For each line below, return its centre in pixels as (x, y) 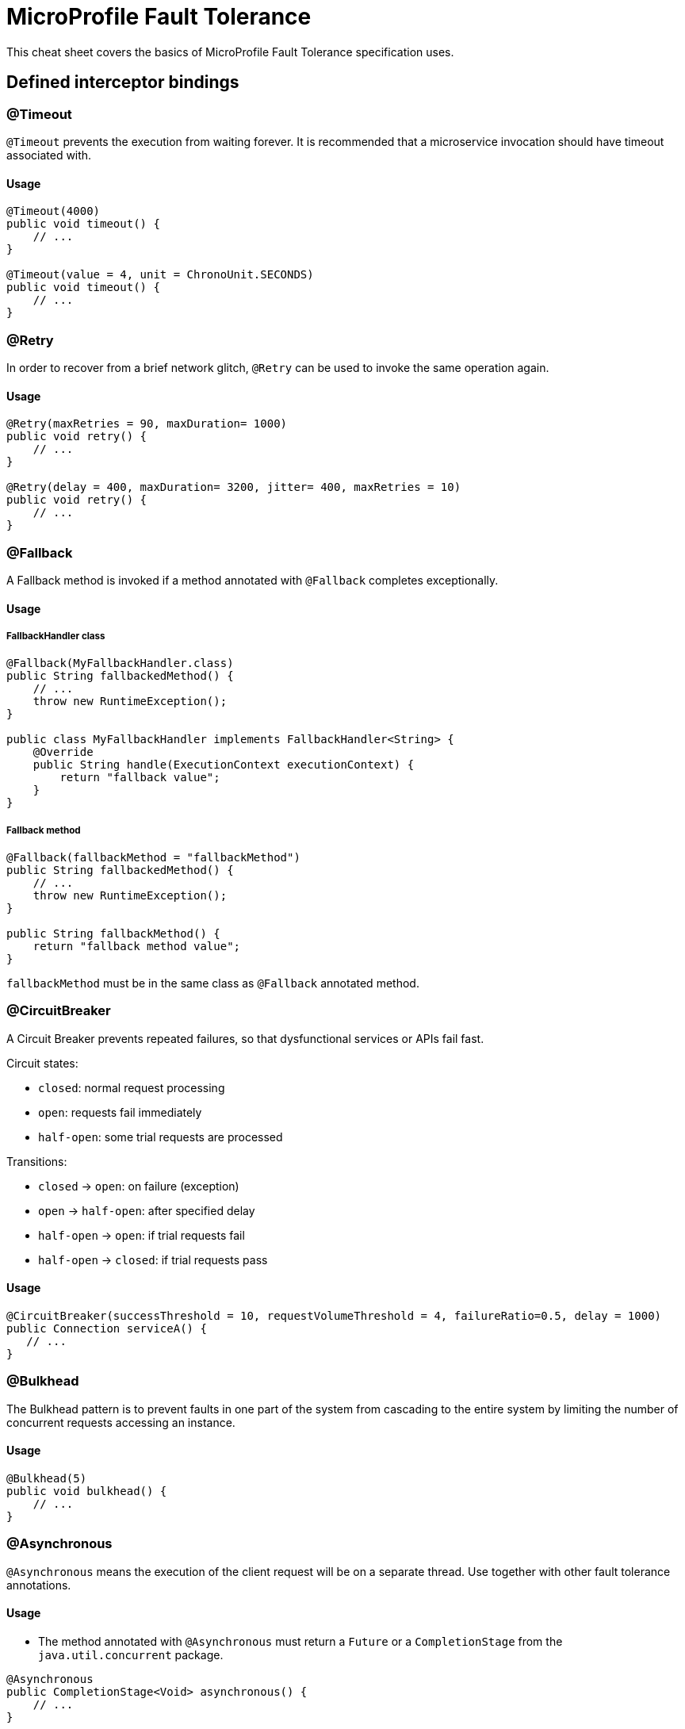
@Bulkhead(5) (47, 1479)
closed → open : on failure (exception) (139, 1186)
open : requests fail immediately (120, 1112)
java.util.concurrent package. (131, 1654)
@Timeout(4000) (54, 211)
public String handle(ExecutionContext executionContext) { (224, 765)
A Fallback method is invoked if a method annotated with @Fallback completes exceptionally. (253, 580)
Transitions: (37, 1161)
